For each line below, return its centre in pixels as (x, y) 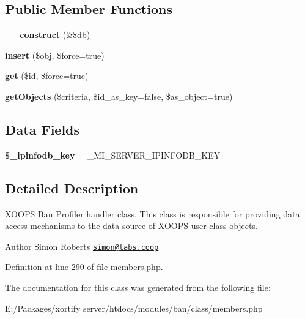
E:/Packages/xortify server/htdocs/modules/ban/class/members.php (134, 308)
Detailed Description (72, 188)
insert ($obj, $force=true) (55, 55)
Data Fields (42, 129)
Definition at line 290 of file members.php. (84, 267)
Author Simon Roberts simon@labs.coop (82, 246)
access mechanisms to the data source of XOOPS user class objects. (131, 226)
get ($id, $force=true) (47, 76)
